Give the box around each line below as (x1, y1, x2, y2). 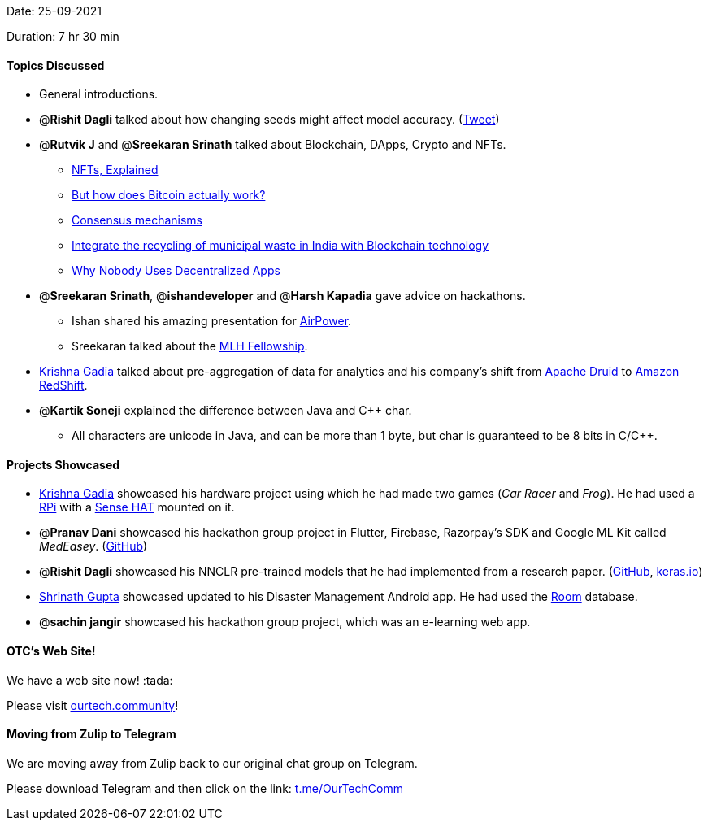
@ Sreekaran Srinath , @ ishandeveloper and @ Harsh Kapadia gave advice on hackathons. (39, 289, 526, 303)
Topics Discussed (7, 58, 105, 72)
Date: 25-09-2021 (7, 4, 102, 18)
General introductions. (39, 87, 159, 102)
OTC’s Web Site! (7, 644, 96, 659)
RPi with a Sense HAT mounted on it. (39, 500, 235, 515)
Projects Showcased (7, 457, 120, 472)
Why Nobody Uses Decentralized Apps (72, 263, 280, 278)
